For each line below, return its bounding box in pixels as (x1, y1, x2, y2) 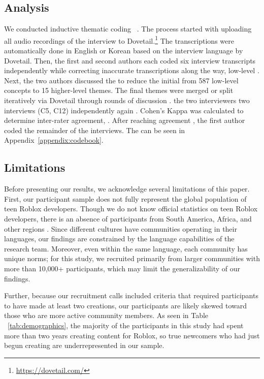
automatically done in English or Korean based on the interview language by (4, 45, 243, 56)
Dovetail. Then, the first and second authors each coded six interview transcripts (4, 55, 256, 66)
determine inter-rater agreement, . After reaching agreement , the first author (4, 115, 245, 125)
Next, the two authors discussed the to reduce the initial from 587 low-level (4, 75, 239, 85)
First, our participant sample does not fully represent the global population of (4, 193, 247, 204)
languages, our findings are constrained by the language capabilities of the (4, 233, 235, 244)
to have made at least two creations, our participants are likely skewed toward (4, 300, 247, 310)
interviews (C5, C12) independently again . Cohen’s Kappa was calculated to (4, 105, 244, 115)
